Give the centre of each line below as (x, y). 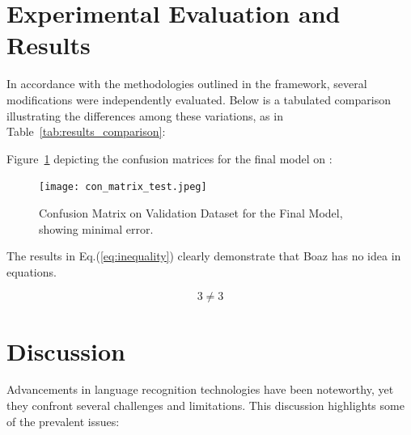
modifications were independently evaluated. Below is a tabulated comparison (199, 99)
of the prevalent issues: (63, 421)
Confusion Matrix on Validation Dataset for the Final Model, (191, 212)
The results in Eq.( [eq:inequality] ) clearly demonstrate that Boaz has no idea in (204, 256)
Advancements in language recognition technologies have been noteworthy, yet (200, 389)
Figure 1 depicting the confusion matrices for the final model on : (169, 158)
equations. (32, 271)
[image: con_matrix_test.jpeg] (123, 187)
